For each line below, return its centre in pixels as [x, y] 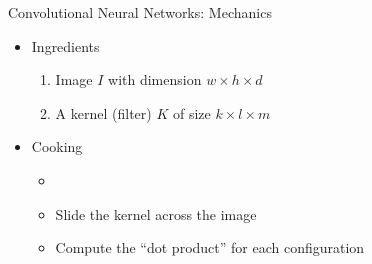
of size [191, 112]
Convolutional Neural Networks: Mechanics [140, 12]
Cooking [57, 146]
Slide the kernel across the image [156, 213]
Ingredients [65, 45]
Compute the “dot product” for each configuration [210, 247]
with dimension [155, 79]
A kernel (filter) [103, 112]
